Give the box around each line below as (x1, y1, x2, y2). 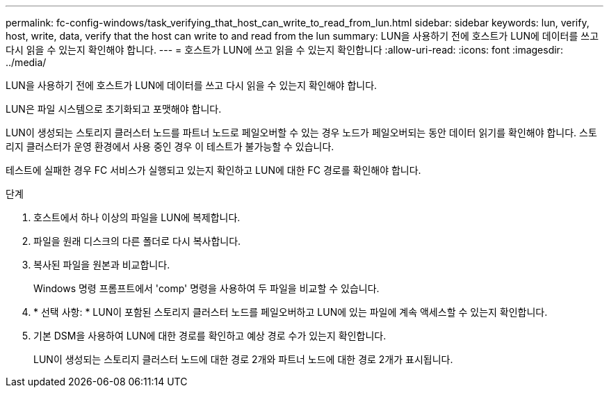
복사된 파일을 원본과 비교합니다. (33, 259, 170, 271)
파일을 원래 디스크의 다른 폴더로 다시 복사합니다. (33, 235, 241, 247)
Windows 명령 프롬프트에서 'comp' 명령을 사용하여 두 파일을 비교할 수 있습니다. (33, 282, 380, 294)
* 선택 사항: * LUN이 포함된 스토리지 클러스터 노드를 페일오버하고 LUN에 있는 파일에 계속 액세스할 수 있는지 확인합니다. (33, 306, 548, 318)
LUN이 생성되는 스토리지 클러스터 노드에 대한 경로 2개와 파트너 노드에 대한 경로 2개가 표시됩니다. (33, 353, 453, 365)
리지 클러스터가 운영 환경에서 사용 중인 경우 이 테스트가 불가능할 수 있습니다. (6, 141, 334, 152)
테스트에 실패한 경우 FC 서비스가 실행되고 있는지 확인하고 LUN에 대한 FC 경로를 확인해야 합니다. (6, 164, 421, 176)
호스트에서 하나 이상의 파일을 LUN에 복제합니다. (33, 211, 241, 223)
